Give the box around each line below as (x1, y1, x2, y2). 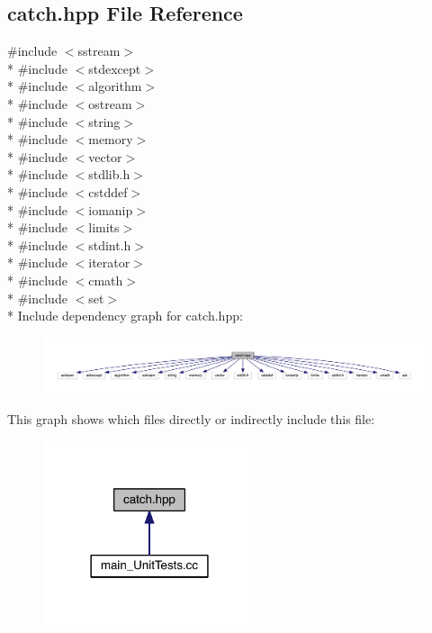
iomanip (88, 200, 133, 219)
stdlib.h (88, 165, 130, 184)
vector (88, 147, 122, 166)
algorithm (88, 77, 142, 95)
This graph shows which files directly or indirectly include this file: (7, 409, 375, 428)
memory (88, 130, 133, 149)
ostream (88, 94, 132, 113)
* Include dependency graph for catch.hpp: (7, 306, 243, 325)
